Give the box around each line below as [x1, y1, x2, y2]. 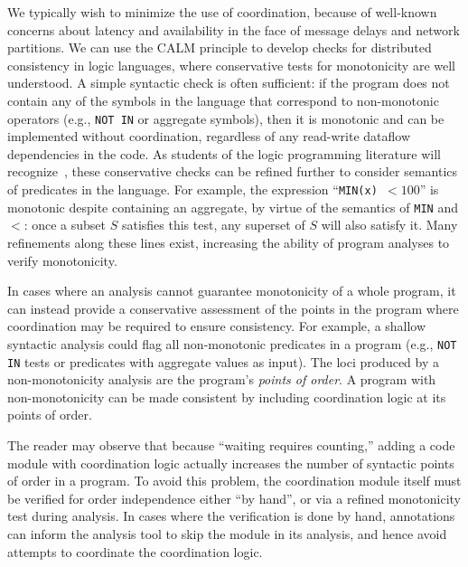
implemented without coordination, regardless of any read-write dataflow [7, 127, 411, 146]
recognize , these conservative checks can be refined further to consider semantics [7, 162, 458, 181]
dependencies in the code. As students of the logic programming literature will [7, 144, 441, 163]
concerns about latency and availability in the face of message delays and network [7, 20, 460, 39]
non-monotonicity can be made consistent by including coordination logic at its [7, 387, 446, 406]
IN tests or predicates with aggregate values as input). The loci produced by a [7, 352, 440, 371]
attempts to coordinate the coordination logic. [7, 542, 263, 561]
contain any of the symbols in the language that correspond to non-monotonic [7, 90, 439, 109]
